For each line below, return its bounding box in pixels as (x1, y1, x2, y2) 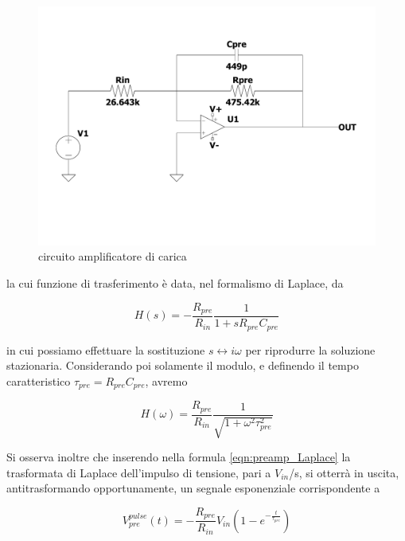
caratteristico (6, 372, 71, 389)
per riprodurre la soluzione (245, 341, 376, 358)
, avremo (145, 372, 188, 389)
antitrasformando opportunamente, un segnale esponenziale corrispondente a (6, 480, 380, 496)
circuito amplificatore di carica (38, 248, 187, 265)
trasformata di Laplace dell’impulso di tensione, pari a (6, 464, 271, 480)
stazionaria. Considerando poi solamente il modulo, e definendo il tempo (6, 357, 359, 374)
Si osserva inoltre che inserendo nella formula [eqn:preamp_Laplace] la (6, 449, 351, 465)
